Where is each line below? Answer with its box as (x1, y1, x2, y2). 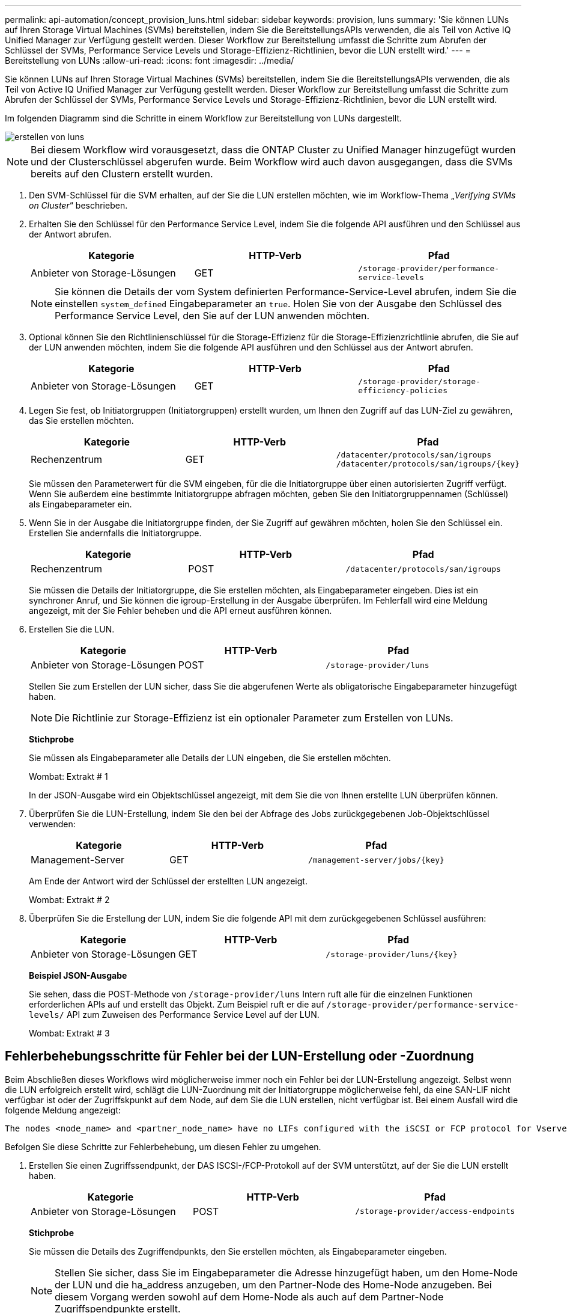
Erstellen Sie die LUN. (29, 624, 115, 634)
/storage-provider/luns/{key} (326, 949, 458, 959)
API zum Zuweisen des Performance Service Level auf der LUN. (66, 1009, 320, 1020)
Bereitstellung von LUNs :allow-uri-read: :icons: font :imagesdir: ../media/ (5, 55, 294, 66)
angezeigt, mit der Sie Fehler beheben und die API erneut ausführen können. (29, 605, 332, 616)
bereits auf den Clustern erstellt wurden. (31, 168, 213, 180)
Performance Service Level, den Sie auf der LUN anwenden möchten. (55, 310, 370, 322)
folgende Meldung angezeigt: (5, 1104, 121, 1115)
